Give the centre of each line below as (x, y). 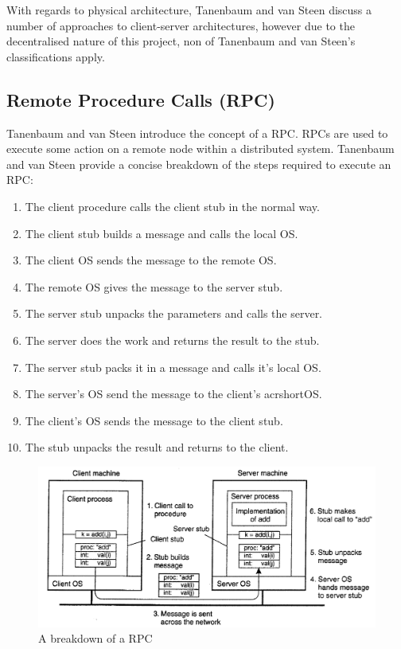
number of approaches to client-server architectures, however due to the (181, 25)
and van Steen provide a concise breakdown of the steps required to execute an (199, 164)
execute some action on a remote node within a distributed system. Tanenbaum (200, 149)
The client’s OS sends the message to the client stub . (154, 420)
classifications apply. (56, 56)
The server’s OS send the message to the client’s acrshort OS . (173, 394)
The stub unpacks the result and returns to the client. (157, 447)
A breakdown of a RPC (95, 638)
